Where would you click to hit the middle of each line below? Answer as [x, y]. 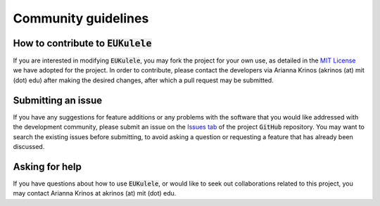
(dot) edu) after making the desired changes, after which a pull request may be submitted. [143, 80]
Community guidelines [81, 18]
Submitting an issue [58, 100]
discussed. [29, 146]
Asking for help [47, 166]
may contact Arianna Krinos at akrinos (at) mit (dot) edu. [95, 193]
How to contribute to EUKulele [82, 43]
